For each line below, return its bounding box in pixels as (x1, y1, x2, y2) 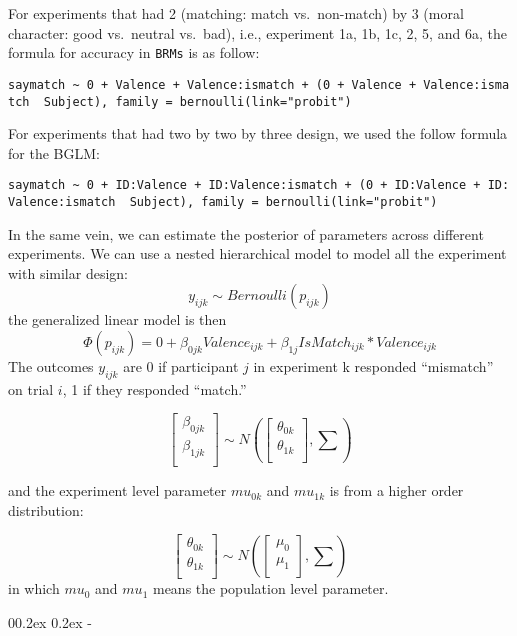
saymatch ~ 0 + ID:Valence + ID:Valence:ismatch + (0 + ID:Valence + (8, 178, 481, 193)
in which (8, 578, 60, 599)
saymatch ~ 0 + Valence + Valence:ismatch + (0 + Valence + (8, 77, 417, 92)
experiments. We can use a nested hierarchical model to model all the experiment (8, 243, 507, 264)
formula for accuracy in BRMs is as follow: (8, 42, 260, 63)
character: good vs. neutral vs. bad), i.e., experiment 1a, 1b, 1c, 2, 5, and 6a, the (8, 22, 507, 43)
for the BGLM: (8, 142, 100, 163)
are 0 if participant (123, 356, 239, 377)
